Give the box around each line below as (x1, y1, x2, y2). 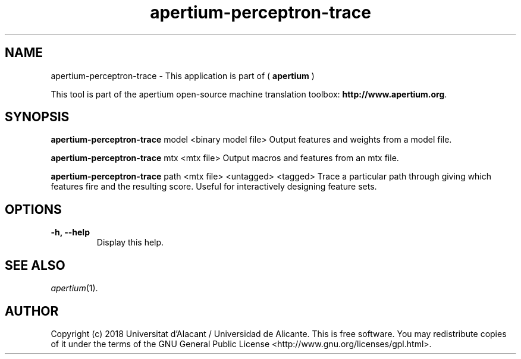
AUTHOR (5, 303, 59, 319)
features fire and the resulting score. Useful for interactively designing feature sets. (51, 181, 377, 192)
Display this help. (96, 237, 164, 248)
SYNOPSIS (5, 109, 70, 125)
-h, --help (51, 227, 90, 238)
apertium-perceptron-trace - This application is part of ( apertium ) (51, 70, 315, 81)
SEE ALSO (5, 257, 65, 273)
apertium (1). (51, 283, 98, 294)
